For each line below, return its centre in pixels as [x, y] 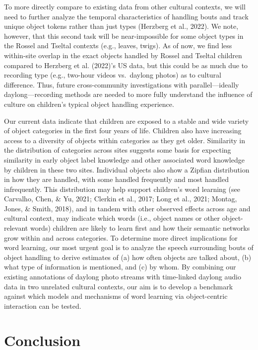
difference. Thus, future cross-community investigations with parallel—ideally [122, 84]
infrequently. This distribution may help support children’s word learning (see [122, 189]
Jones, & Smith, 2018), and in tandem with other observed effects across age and [127, 208]
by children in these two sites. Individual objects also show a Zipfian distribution [127, 169]
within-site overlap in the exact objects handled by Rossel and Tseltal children [123, 55]
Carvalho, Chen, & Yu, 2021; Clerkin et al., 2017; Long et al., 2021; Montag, [121, 199]
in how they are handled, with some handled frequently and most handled [116, 179]
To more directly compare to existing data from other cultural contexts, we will [125, 6]
